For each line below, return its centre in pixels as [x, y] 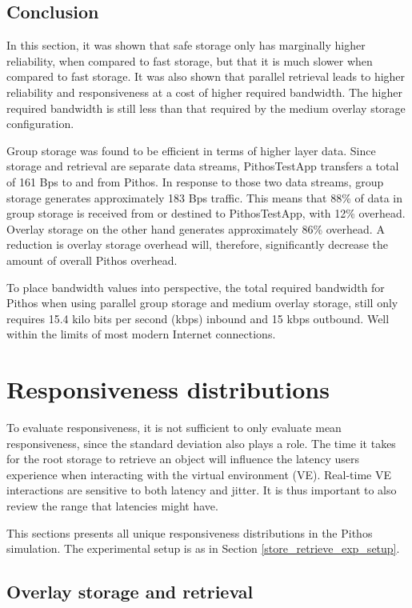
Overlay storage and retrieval [130, 592]
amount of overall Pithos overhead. [92, 260]
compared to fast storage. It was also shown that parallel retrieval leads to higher [206, 76]
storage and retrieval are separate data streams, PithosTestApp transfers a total [203, 166]
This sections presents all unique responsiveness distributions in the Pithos [190, 532]
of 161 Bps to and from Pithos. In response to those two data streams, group [195, 181]
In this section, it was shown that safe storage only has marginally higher [186, 45]
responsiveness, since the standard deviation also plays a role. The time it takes [201, 443]
